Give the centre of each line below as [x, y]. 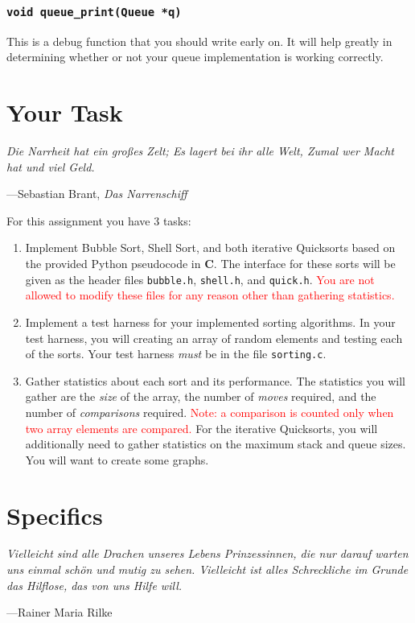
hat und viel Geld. [51, 166]
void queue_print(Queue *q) [94, 12]
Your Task [65, 112]
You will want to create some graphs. [117, 459]
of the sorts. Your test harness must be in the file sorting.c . [176, 354]
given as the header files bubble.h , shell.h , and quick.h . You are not [200, 279]
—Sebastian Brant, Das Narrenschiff [97, 194]
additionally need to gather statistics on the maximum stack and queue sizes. [216, 444]
